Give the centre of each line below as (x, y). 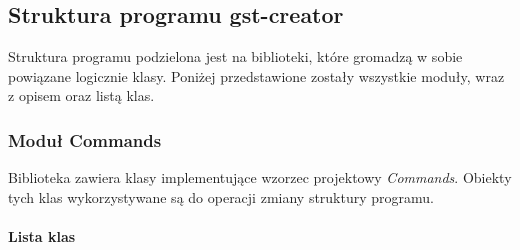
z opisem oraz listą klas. (81, 95)
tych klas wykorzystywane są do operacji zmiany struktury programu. (221, 196)
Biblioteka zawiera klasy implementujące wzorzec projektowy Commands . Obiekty (260, 177)
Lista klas (42, 235)
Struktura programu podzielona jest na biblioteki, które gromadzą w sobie (235, 56)
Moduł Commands (85, 139)
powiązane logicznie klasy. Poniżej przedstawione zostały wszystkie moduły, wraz (256, 75)
